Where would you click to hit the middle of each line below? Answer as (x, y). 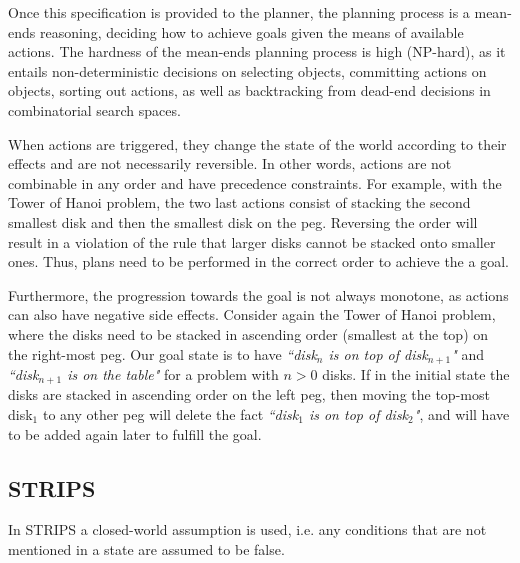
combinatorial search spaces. (94, 109)
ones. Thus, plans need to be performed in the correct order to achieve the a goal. (258, 261)
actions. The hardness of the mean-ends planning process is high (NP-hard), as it (257, 51)
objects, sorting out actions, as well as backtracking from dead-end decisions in (249, 90)
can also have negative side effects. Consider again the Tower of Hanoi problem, (252, 314)
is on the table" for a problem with (173, 373)
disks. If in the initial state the (416, 373)
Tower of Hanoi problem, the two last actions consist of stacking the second (239, 202)
